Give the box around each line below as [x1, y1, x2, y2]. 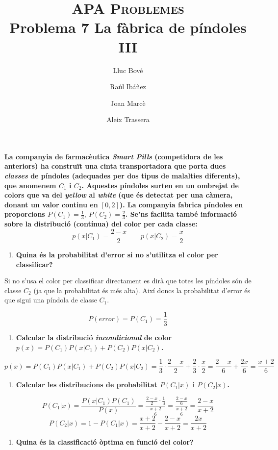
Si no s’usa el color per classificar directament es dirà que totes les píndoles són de [4, 275, 252, 286]
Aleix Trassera [106, 114, 150, 125]
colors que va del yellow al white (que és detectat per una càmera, [4, 190, 233, 200]
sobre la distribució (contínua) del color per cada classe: [4, 219, 198, 229]
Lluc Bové [113, 65, 143, 75]
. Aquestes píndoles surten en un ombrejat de [81, 180, 239, 190]
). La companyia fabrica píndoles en [119, 199, 243, 209]
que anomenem [4, 180, 56, 190]
